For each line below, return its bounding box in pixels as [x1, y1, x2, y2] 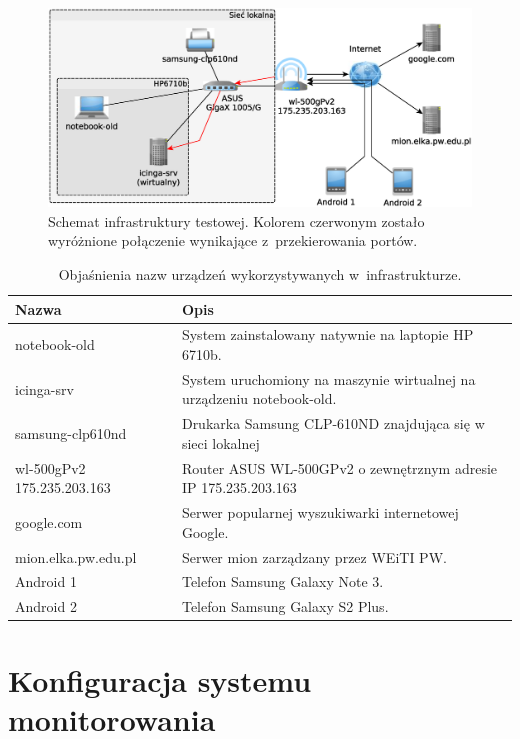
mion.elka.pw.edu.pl [15, 546, 137, 567]
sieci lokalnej [181, 432, 260, 453]
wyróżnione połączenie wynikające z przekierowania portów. [48, 230, 418, 251]
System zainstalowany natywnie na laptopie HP [181, 324, 474, 345]
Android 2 [15, 596, 77, 617]
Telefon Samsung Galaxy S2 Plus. [181, 596, 389, 617]
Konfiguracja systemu [8, 659, 312, 700]
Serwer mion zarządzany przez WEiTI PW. [181, 546, 447, 567]
